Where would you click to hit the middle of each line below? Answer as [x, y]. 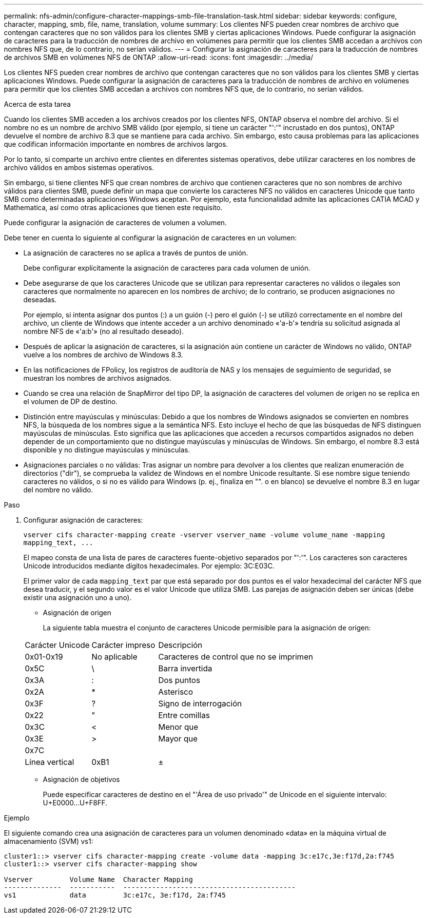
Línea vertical [49, 762]
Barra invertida [185, 668]
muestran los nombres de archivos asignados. [97, 378]
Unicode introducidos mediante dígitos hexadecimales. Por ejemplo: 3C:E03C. [149, 566]
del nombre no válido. [58, 490]
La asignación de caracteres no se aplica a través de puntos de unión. [136, 253]
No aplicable [114, 657]
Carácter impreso [123, 645]
